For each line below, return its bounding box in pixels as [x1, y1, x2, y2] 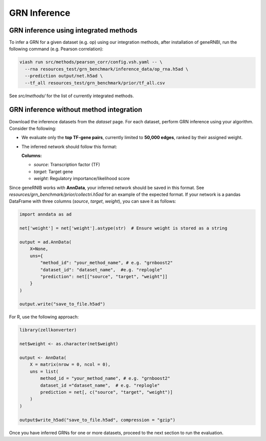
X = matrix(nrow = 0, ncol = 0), [30, 362, 111, 367]
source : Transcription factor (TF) [33, 162, 100, 168]
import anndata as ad [19, 212, 72, 217]
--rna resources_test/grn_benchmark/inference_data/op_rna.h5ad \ [25, 66, 189, 72]
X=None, [30, 246, 49, 252]
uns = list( [30, 368, 59, 374]
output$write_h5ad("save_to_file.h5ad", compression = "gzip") [19, 417, 176, 423]
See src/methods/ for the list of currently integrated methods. [9, 93, 134, 99]
